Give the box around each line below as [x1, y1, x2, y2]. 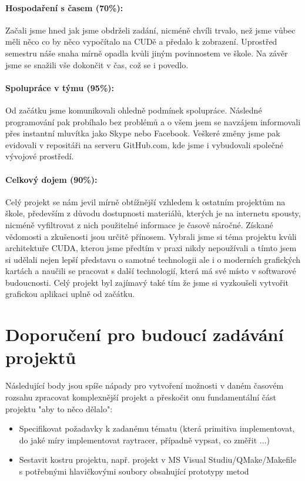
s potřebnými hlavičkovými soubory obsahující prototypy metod [19, 465, 249, 477]
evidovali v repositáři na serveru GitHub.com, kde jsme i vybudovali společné [5, 138, 284, 151]
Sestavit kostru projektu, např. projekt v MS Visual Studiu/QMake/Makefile [19, 453, 297, 466]
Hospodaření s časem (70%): [5, 1, 123, 14]
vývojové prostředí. [5, 150, 74, 162]
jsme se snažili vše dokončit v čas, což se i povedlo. [5, 58, 189, 71]
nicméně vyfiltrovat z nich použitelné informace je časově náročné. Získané [5, 218, 273, 231]
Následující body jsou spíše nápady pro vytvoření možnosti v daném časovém [5, 379, 284, 392]
